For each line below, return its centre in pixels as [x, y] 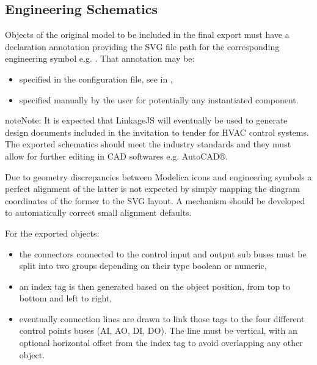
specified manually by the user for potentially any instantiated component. [159, 99]
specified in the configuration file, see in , [96, 79]
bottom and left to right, [66, 298]
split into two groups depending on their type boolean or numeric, [143, 266]
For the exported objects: [52, 233]
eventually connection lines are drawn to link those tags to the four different [162, 318]
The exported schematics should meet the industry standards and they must [148, 144]
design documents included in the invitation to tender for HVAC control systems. [157, 132]
